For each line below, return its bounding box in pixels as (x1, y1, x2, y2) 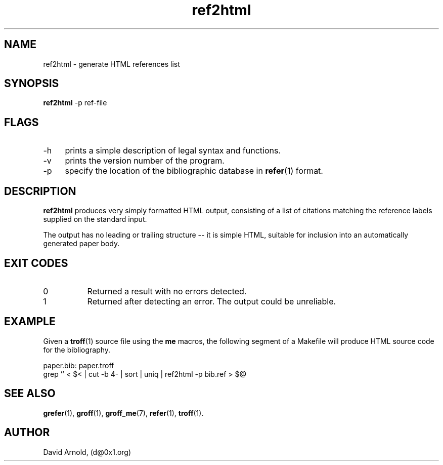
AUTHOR (4, 426, 50, 439)
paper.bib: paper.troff (43, 361, 114, 370)
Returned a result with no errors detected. (87, 286, 247, 296)
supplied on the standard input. (43, 215, 147, 224)
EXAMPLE (4, 315, 56, 328)
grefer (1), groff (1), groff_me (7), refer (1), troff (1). (43, 408, 204, 417)
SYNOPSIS (4, 77, 59, 90)
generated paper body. (43, 239, 120, 248)
